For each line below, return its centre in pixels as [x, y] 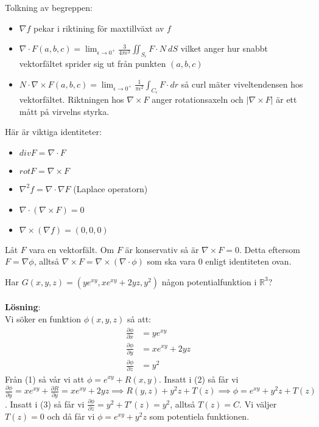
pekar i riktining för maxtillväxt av [99, 28]
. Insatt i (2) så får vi [199, 379]
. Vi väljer [258, 404]
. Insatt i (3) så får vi [45, 404]
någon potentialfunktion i [209, 281]
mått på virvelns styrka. [64, 111]
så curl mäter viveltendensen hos [242, 84]
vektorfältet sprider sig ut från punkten [93, 64]
